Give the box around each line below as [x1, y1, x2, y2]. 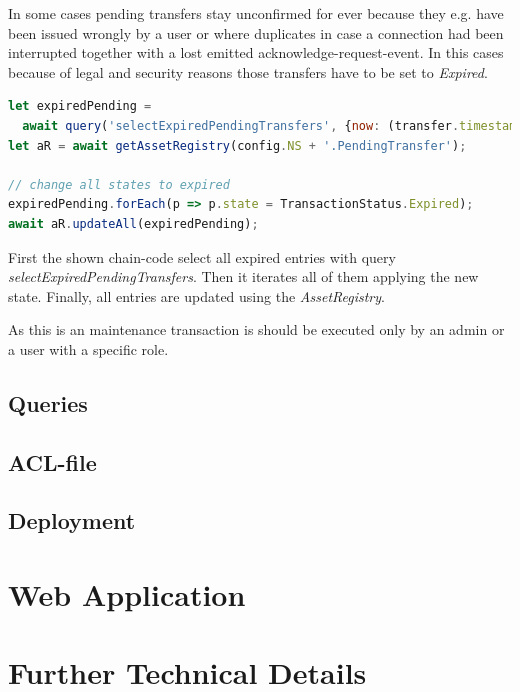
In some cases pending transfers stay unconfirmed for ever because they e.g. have [8, 3, 504, 23]
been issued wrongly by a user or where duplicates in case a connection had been [8, 22, 504, 43]
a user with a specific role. [8, 338, 169, 359]
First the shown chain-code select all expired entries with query [8, 246, 396, 267]
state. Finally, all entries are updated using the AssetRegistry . [8, 285, 385, 306]
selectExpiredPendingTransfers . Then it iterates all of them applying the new [8, 266, 479, 287]
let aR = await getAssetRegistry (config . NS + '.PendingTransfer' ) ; [8, 138, 467, 153]
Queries [8, 387, 88, 418]
